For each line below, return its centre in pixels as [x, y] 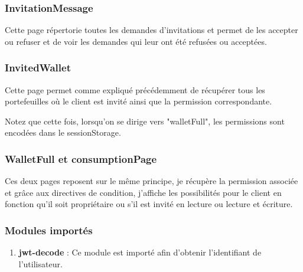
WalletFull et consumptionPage [81, 158]
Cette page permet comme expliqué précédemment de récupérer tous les [135, 89]
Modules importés [49, 230]
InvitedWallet [38, 68]
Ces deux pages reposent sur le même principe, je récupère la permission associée [151, 181]
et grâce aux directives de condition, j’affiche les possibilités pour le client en [143, 192]
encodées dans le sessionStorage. [63, 132]
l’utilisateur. [40, 263]
